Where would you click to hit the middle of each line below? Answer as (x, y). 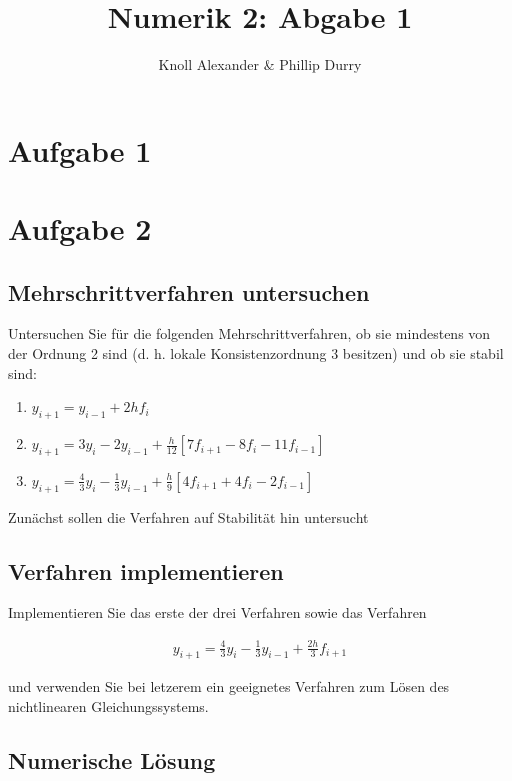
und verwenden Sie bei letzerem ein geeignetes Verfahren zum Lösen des (229, 686)
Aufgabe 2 (80, 228)
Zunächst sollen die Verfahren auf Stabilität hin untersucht (188, 516)
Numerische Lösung (112, 759)
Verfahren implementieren (146, 570)
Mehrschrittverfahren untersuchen (189, 291)
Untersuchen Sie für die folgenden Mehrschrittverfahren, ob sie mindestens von (249, 333)
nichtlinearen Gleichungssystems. (108, 705)
